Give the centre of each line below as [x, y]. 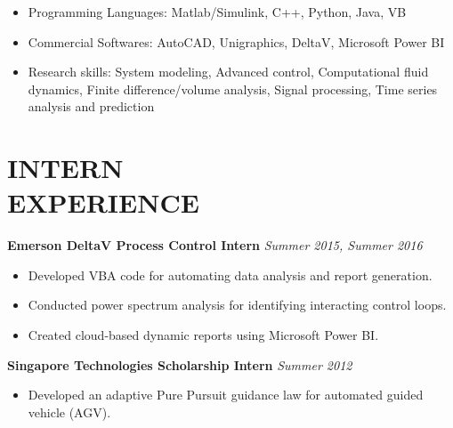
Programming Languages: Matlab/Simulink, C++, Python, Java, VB [217, 12]
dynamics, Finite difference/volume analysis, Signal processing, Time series [233, 89]
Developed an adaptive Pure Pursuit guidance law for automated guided [226, 395]
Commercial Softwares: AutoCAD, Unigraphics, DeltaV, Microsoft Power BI [236, 41]
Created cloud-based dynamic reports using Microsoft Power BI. [203, 335]
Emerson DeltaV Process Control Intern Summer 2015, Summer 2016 [215, 245]
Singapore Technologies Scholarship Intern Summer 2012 [180, 364]
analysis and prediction [91, 106]
